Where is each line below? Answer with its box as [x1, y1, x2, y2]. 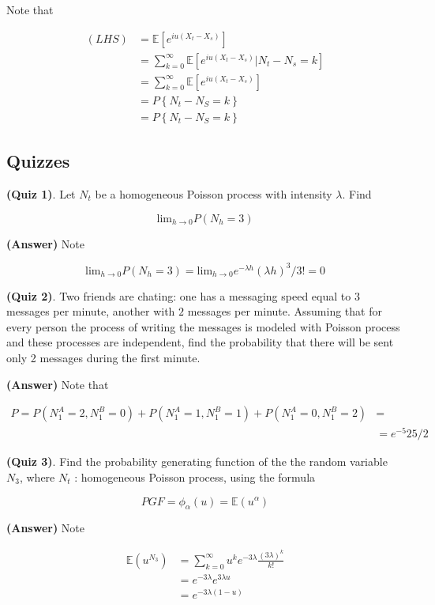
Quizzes [6, 149, 70, 173]
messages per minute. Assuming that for [187, 303, 382, 320]
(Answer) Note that [6, 376, 109, 392]
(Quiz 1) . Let [6, 185, 76, 202]
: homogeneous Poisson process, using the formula [74, 468, 316, 485]
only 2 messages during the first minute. [6, 350, 201, 366]
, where [19, 468, 55, 485]
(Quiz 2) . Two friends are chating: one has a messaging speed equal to [6, 287, 351, 304]
